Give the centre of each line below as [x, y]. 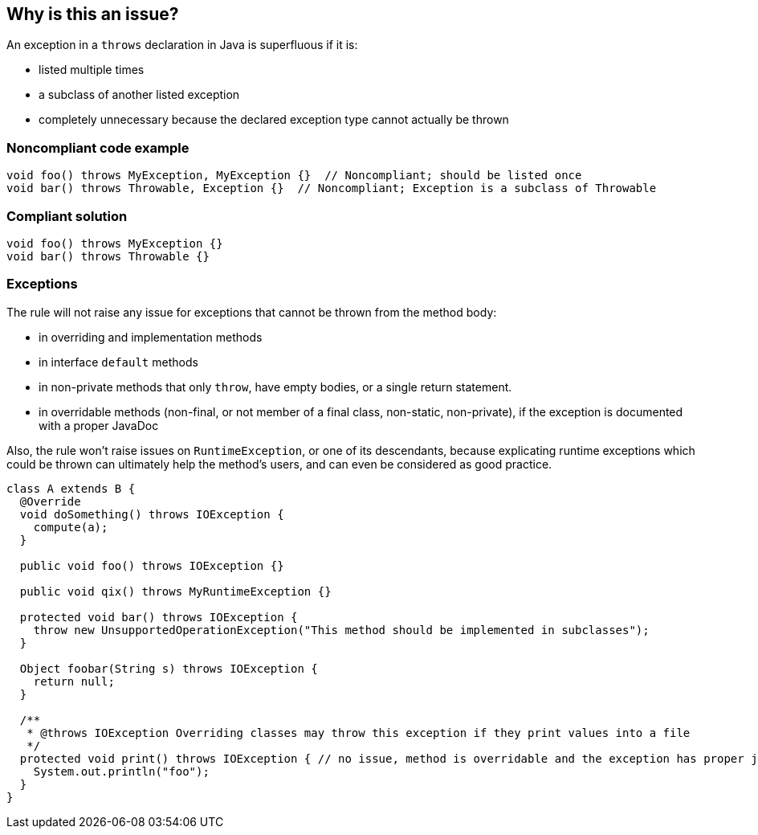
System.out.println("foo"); [121, 771]
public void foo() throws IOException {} [152, 565]
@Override [50, 501]
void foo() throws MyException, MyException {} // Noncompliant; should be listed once [294, 176]
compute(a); [71, 527]
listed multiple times [92, 70]
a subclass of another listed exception [139, 95]
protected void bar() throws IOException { [159, 617]
